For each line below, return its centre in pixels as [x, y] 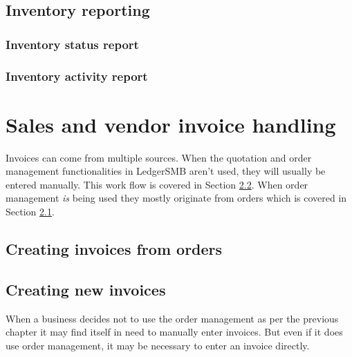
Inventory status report [72, 44]
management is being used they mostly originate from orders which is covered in [176, 198]
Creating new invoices [86, 289]
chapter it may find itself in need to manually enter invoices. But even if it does [174, 332]
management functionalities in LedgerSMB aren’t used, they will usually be [166, 171]
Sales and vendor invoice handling [171, 124]
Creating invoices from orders [114, 248]
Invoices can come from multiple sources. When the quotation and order [159, 157]
